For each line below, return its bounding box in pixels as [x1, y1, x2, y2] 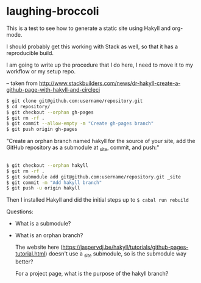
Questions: [6, 208, 33, 215]
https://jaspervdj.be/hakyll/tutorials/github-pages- [62, 243, 189, 251]
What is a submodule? [15, 220, 71, 227]
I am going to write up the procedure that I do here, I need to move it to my [6, 61, 194, 68]
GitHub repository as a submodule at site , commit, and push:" [6, 144, 160, 152]
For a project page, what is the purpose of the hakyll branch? [15, 270, 169, 277]
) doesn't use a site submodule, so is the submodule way [45, 250, 187, 259]
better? [15, 258, 33, 265]
